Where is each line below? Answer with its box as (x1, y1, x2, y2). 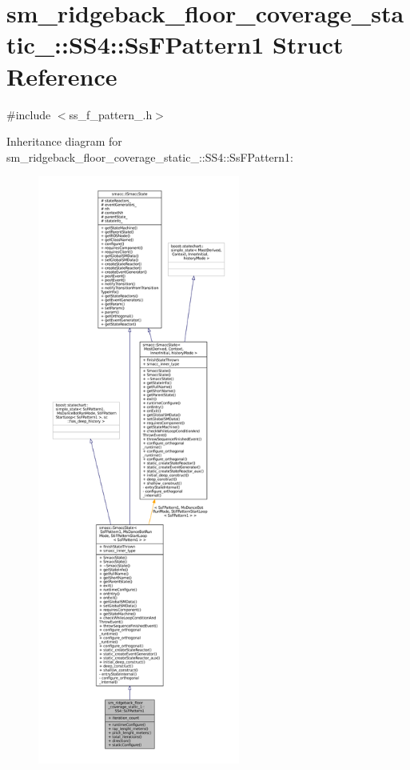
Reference (6, 59, 117, 92)
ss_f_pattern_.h (69, 106, 153, 122)
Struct (273, 28, 344, 61)
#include (6, 106, 51, 122)
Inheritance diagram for (6, 133, 122, 150)
